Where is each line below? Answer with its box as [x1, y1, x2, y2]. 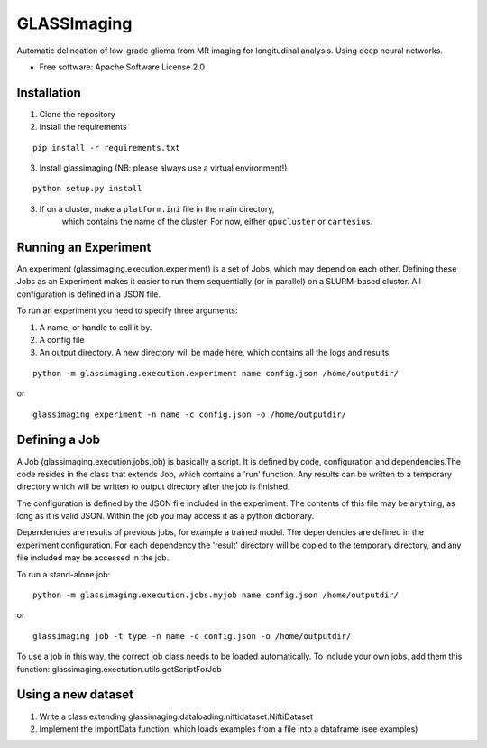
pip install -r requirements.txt [32, 143, 180, 152]
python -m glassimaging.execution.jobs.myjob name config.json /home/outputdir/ [32, 590, 400, 600]
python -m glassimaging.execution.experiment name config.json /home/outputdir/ [32, 368, 400, 378]
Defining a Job [16, 432, 101, 448]
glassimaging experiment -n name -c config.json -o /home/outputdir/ [32, 409, 347, 420]
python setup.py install [32, 183, 142, 194]
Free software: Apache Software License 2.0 [39, 61, 206, 72]
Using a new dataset [16, 687, 134, 703]
